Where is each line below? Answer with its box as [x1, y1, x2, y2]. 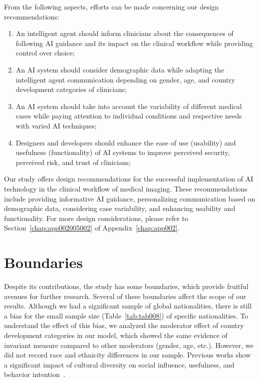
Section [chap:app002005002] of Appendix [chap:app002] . [4, 222, 180, 233]
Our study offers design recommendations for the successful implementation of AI [4, 173, 254, 184]
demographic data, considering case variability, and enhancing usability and [4, 203, 236, 213]
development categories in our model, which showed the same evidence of [4, 329, 228, 340]
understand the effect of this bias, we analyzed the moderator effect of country [4, 320, 244, 330]
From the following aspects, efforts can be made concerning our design [4, 1, 219, 11]
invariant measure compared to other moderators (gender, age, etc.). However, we [4, 339, 254, 350]
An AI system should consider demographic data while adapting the [15, 64, 225, 74]
